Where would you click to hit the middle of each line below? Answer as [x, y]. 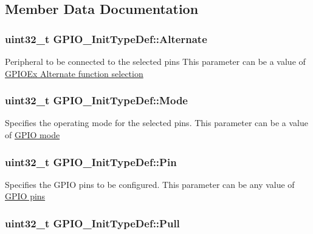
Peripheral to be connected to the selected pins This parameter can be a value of [155, 61]
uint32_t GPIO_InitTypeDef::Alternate [106, 38]
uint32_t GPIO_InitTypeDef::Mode [96, 100]
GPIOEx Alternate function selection [74, 73]
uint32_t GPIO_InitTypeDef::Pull [92, 223]
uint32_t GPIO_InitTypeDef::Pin [91, 162]
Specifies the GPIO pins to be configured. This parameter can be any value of [150, 184]
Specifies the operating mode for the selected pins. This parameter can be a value [156, 123]
